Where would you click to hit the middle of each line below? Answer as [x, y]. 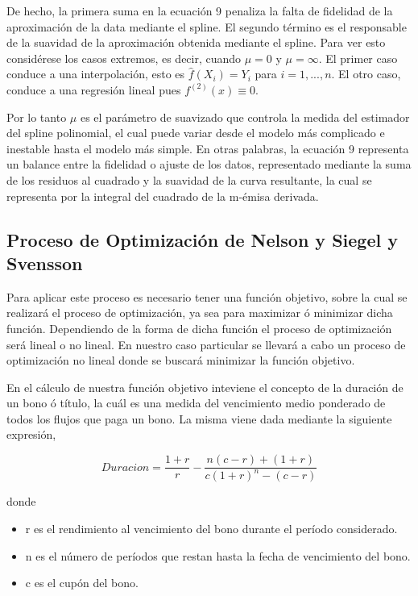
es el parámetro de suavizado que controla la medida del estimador [245, 117]
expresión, [31, 434]
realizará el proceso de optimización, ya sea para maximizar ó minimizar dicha [200, 313]
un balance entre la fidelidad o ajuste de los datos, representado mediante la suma [209, 164]
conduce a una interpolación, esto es [96, 74]
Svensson [45, 263]
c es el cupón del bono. [82, 583]
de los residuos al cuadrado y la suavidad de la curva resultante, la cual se [189, 179]
